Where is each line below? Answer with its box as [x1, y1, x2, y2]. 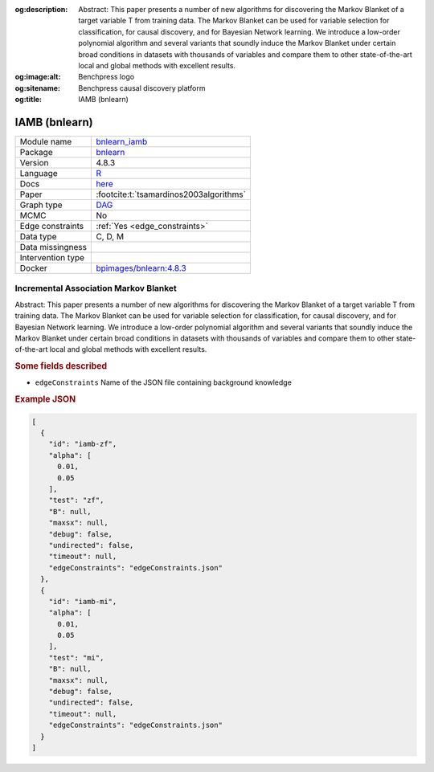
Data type [19, 231, 57, 243]
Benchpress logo [78, 72, 135, 82]
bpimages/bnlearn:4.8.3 [96, 263, 186, 274]
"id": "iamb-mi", [48, 597, 117, 606]
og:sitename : [14, 83, 60, 92]
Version [19, 157, 49, 169]
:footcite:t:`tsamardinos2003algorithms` [96, 189, 247, 200]
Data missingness [19, 242, 88, 253]
